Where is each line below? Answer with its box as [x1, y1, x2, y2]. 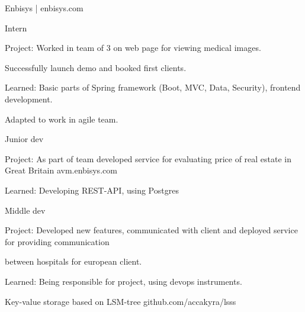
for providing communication [5, 235, 110, 247]
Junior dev [5, 133, 44, 145]
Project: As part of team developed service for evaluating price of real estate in [5, 152, 292, 165]
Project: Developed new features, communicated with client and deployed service [5, 224, 298, 236]
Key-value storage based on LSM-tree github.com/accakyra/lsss [5, 295, 236, 307]
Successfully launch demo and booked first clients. [5, 61, 187, 73]
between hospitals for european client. [5, 255, 142, 268]
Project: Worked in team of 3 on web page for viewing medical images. [5, 41, 261, 54]
